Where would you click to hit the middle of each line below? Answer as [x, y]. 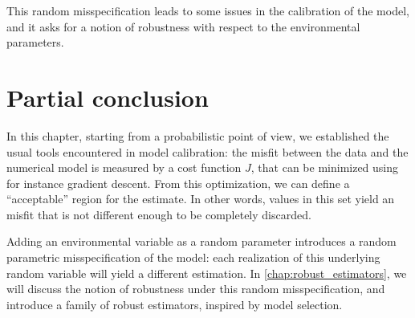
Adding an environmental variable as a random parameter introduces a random [201, 241]
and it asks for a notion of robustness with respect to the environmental [183, 26]
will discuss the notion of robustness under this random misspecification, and [196, 289]
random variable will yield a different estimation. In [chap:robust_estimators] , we [207, 273]
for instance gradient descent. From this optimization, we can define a [178, 183]
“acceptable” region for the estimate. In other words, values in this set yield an [201, 199]
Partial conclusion [108, 97]
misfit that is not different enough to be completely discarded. [159, 214]
